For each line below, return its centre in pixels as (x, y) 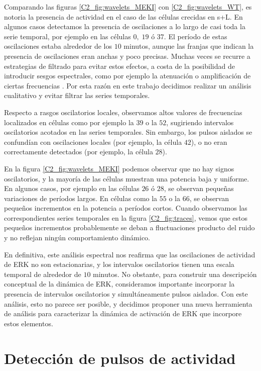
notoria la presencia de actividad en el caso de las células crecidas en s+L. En (123, 16)
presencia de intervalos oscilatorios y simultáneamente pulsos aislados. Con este (126, 294)
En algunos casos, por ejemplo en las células (72, 188)
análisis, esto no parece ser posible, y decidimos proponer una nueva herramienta (128, 303)
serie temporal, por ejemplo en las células (68, 36)
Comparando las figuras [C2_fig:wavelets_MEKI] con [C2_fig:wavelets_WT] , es (128, 7)
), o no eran (209, 142)
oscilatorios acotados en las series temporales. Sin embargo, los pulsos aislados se (128, 132)
